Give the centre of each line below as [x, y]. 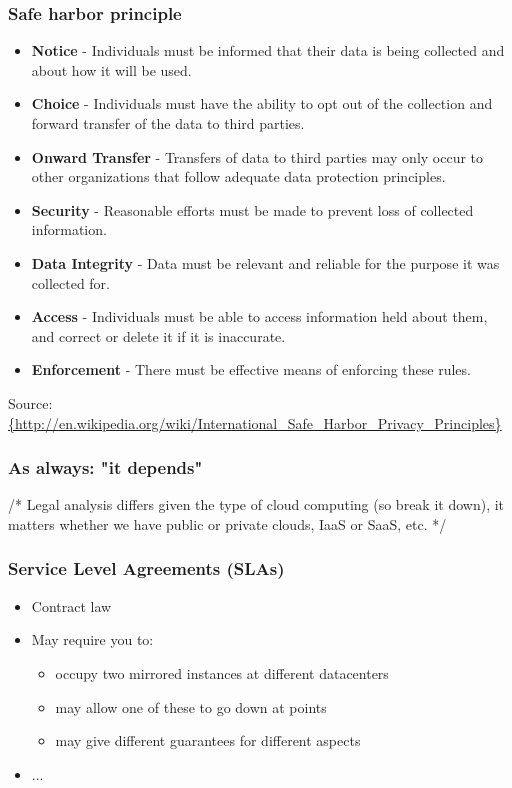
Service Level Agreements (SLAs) [146, 568]
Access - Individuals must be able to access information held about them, [259, 316]
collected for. [71, 282]
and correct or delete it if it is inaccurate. [158, 335]
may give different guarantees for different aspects [208, 740]
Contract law [71, 605]
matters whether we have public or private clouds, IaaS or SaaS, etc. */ [227, 523]
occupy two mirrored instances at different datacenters [222, 672]
